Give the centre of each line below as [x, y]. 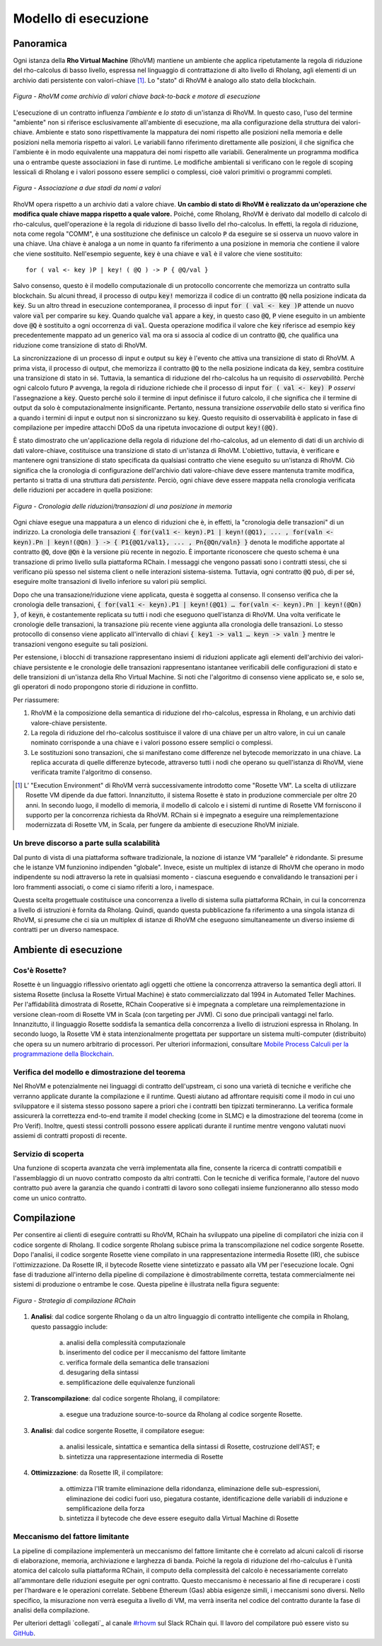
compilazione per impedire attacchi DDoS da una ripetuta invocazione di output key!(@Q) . [146, 427]
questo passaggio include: [69, 1326]
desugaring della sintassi [103, 1372]
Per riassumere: [36, 700]
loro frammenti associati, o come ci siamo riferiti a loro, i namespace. [114, 887]
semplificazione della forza [105, 1509]
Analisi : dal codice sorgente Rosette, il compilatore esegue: [118, 1430]
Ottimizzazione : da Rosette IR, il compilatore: [97, 1473]
